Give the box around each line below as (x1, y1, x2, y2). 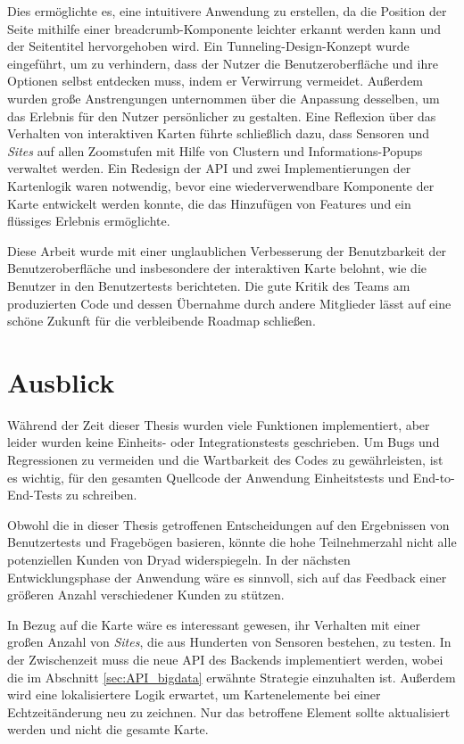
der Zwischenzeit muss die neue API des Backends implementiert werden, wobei (7, 649, 443, 668)
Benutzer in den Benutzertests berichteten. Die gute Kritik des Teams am (7, 276, 410, 294)
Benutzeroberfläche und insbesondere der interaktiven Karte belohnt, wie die (7, 259, 427, 277)
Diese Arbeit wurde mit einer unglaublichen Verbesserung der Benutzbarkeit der (7, 241, 447, 260)
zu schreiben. (66, 485, 137, 504)
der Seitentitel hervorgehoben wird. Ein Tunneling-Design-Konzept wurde (7, 37, 410, 55)
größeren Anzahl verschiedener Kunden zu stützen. (7, 585, 285, 604)
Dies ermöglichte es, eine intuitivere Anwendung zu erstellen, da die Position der (7, 2, 447, 20)
